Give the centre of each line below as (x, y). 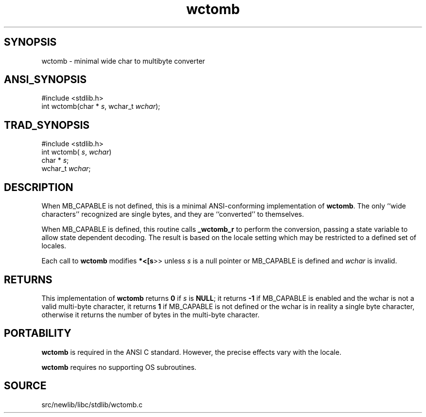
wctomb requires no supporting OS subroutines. (119, 367)
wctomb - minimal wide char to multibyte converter (123, 61)
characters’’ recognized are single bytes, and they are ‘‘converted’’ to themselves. (173, 214)
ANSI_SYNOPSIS (45, 80)
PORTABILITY (38, 333)
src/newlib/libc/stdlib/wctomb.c (92, 404)
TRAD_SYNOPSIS (47, 125)
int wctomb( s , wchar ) (77, 152)
